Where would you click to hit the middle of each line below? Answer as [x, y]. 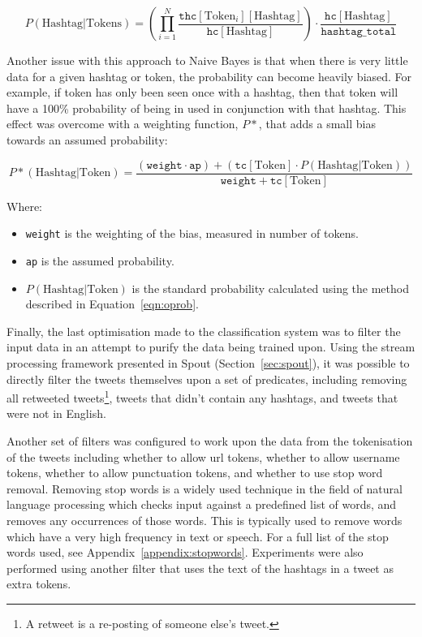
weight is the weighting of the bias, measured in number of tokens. [192, 233]
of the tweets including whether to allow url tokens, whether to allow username [203, 456]
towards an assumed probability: [87, 139]
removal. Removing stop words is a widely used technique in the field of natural [205, 488]
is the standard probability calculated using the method [270, 288]
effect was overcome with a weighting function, [123, 124]
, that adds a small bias [317, 124]
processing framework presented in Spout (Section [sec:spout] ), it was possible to [208, 362]
